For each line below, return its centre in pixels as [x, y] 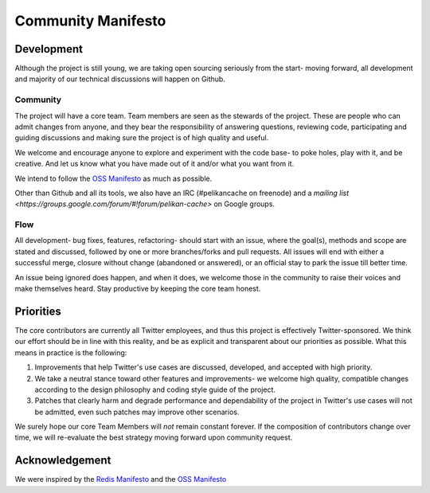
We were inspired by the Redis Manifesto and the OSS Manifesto [121, 479]
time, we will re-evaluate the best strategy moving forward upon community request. [154, 437]
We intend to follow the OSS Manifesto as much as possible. [113, 178]
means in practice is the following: [71, 352]
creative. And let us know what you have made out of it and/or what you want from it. [154, 164]
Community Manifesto [90, 21]
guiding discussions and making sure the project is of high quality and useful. [142, 138]
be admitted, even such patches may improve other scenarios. [137, 412]
